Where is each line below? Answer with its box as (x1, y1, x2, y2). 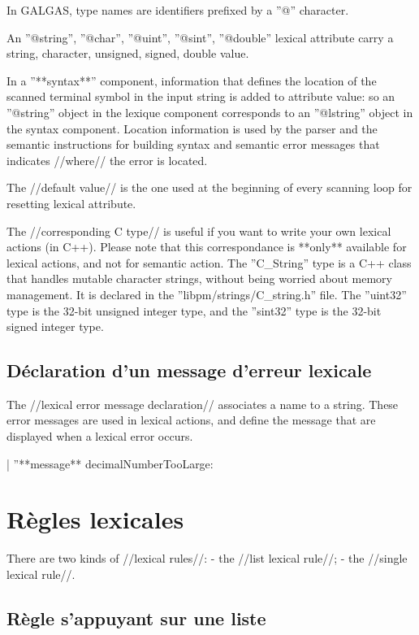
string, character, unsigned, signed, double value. (6, 45, 249, 62)
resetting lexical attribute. (6, 194, 136, 211)
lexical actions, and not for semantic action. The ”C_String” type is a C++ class (6, 254, 412, 271)
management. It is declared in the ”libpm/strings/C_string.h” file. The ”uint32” (6, 285, 407, 302)
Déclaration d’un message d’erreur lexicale (6, 358, 372, 383)
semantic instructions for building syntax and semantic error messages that (6, 136, 380, 153)
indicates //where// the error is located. (6, 151, 208, 168)
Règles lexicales (6, 502, 184, 536)
